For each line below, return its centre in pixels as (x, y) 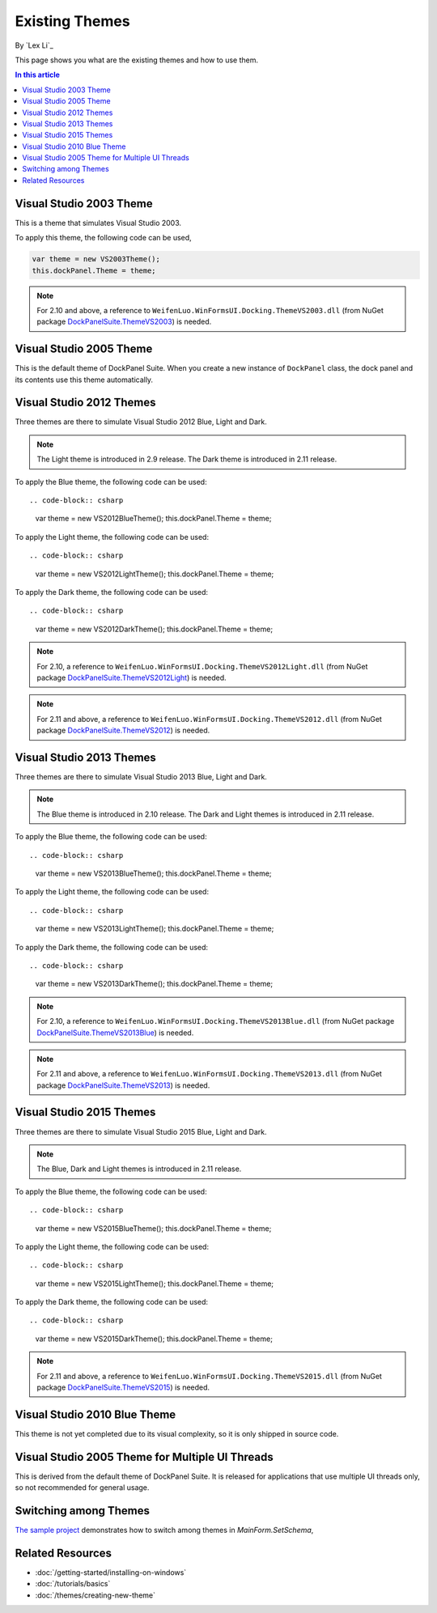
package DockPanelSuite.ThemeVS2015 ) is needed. (123, 1387)
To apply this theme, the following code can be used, (103, 238)
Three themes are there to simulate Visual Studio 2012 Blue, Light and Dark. (141, 422)
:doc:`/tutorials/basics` (73, 1584)
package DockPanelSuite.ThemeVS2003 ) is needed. (124, 322)
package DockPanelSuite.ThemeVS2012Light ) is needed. (132, 677)
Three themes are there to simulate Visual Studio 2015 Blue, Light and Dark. (141, 1131)
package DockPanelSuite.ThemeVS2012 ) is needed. (123, 730)
